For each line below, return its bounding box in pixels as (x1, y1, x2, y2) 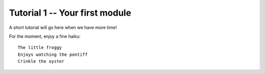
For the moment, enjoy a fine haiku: (9, 33, 81, 39)
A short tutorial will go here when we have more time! (9, 25, 117, 30)
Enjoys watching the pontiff (18, 51, 88, 57)
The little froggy (18, 45, 62, 50)
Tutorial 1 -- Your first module (9, 7, 132, 18)
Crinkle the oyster (18, 59, 65, 64)
